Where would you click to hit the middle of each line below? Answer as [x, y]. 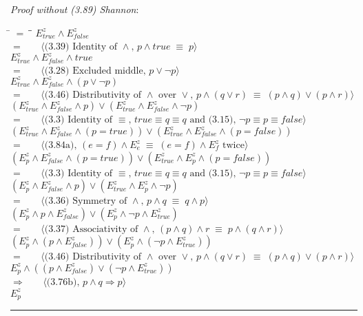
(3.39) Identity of [81, 47]
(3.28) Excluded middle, [95, 71]
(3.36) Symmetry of [86, 201]
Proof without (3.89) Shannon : [75, 9]
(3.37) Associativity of [91, 229]
